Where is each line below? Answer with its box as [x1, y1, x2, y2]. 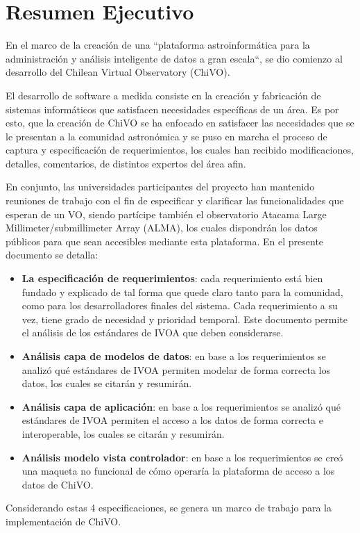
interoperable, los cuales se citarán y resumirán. [22, 426, 225, 441]
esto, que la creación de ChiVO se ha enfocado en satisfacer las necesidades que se [6, 115, 354, 130]
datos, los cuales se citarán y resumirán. [22, 376, 192, 391]
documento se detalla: [6, 247, 98, 262]
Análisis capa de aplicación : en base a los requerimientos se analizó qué [22, 399, 341, 413]
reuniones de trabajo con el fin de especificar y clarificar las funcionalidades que [6, 193, 344, 208]
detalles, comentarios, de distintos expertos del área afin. [6, 156, 246, 170]
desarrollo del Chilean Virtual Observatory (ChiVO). [6, 65, 230, 79]
